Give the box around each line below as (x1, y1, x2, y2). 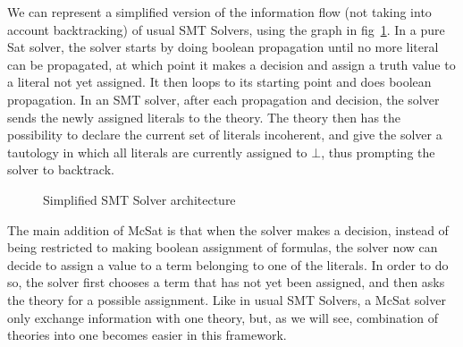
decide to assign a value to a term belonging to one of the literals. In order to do (7, 255, 449, 274)
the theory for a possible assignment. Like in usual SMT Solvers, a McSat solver (7, 290, 446, 309)
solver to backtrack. (7, 160, 114, 179)
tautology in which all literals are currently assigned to (7, 142, 307, 161)
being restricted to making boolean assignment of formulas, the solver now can (7, 238, 438, 257)
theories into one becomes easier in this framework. (7, 326, 287, 344)
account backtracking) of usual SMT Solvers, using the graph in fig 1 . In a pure (7, 20, 445, 38)
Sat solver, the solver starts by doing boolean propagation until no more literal (7, 38, 439, 56)
